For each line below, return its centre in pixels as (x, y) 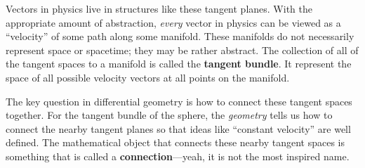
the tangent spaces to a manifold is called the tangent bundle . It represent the (179, 64)
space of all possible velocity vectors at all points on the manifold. (148, 77)
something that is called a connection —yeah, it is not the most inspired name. (178, 156)
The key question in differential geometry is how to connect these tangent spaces (179, 101)
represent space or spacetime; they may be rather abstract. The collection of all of (182, 50)
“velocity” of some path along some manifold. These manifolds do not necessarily (180, 36)
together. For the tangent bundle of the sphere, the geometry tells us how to (169, 115)
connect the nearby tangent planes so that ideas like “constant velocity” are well (178, 128)
